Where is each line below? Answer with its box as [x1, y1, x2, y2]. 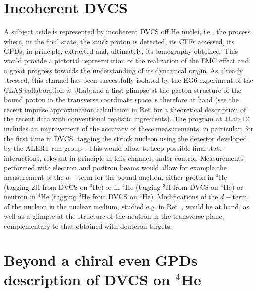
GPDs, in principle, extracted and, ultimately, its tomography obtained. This [4, 46, 238, 56]
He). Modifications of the [142, 191, 218, 202]
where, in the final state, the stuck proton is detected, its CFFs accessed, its [4, 36, 234, 46]
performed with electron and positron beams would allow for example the [4, 162, 227, 173]
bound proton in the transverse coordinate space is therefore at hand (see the [4, 94, 239, 105]
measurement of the [4, 172, 64, 182]
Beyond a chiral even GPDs [4, 249, 198, 270]
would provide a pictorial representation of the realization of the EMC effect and [4, 55, 249, 65]
